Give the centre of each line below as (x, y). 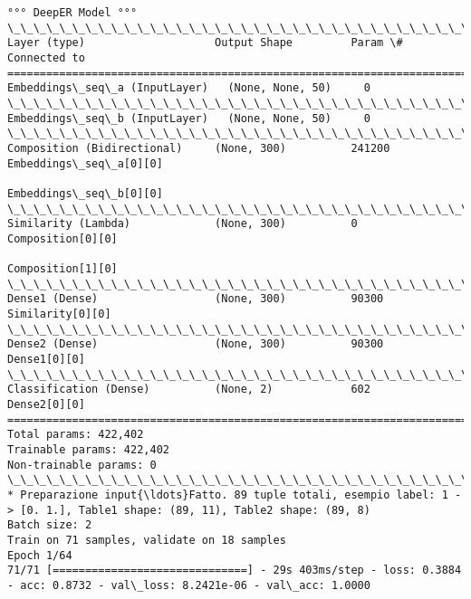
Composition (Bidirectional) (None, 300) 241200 (199, 148)
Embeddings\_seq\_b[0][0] (85, 193)
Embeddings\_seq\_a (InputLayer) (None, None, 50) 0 (189, 88)
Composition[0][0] (62, 238)
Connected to (46, 57)
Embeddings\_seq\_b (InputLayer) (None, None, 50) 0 (189, 118)
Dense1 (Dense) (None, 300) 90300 (196, 299)
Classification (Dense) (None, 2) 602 (189, 390)
